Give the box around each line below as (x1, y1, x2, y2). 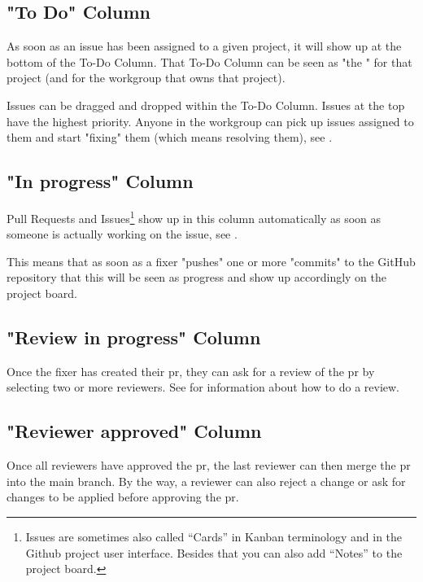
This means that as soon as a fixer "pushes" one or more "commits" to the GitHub (7, 252, 416, 269)
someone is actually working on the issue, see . (7, 225, 238, 243)
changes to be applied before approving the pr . (7, 488, 239, 505)
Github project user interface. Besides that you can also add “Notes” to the (25, 544, 403, 561)
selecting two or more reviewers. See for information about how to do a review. (7, 379, 399, 396)
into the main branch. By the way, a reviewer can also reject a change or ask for (7, 472, 406, 489)
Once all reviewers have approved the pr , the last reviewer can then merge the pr (7, 457, 411, 474)
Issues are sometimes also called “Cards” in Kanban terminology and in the (25, 527, 403, 545)
